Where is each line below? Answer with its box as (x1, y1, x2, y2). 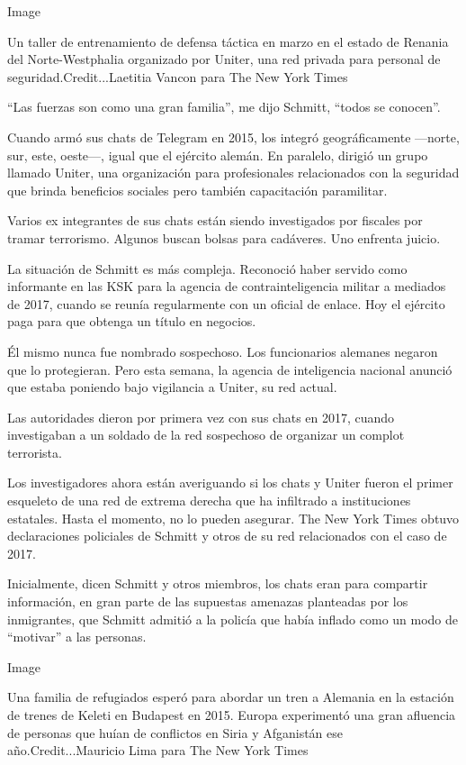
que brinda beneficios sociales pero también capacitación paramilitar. (7, 180, 388, 199)
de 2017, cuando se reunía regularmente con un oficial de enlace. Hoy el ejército (7, 294, 445, 313)
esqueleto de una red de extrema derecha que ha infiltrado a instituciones (7, 491, 411, 510)
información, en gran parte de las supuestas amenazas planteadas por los (7, 592, 408, 611)
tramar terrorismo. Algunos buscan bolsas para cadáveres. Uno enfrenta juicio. (7, 228, 441, 247)
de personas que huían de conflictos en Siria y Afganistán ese (7, 723, 344, 742)
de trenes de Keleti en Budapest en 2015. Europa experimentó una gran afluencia (7, 706, 456, 724)
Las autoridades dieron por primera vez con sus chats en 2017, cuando (7, 407, 395, 426)
